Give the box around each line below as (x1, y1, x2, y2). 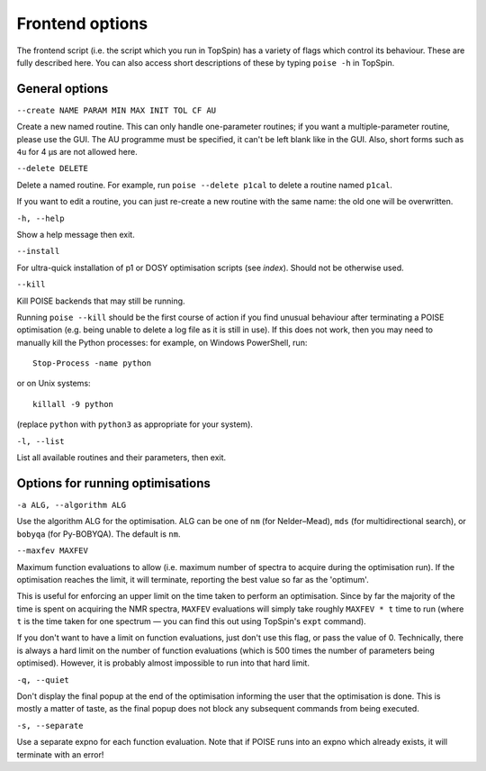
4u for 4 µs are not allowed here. (16, 147, 139, 158)
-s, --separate (16, 721, 85, 730)
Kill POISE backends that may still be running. (16, 295, 185, 306)
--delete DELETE (16, 163, 89, 174)
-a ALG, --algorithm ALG (16, 500, 126, 510)
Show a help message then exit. (16, 229, 135, 240)
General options (16, 81, 109, 96)
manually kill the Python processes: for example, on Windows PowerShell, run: (16, 337, 308, 348)
